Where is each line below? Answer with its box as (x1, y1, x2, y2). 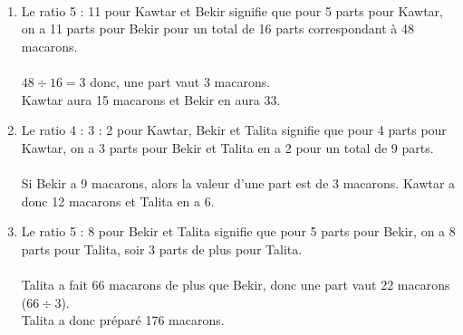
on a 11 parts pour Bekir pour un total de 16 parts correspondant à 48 (21, 19, 414, 38)
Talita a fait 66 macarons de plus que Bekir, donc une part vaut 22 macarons (21, 274, 450, 293)
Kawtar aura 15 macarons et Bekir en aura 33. (21, 90, 281, 109)
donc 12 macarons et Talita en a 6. (21, 191, 215, 210)
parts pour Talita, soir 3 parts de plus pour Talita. (21, 239, 303, 258)
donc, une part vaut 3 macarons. (90, 72, 271, 91)
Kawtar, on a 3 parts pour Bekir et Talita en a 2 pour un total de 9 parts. (21, 138, 434, 157)
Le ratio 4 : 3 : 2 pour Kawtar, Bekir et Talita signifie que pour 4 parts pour (21, 120, 447, 139)
